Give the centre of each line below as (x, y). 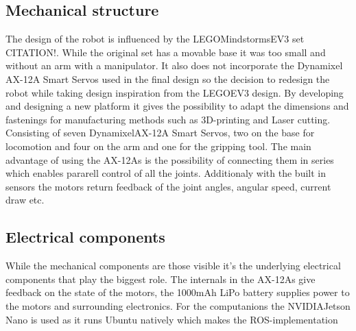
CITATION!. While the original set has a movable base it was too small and (166, 52)
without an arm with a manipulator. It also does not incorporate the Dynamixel (174, 65)
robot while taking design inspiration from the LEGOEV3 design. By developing (175, 92)
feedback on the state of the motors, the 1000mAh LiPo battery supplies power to (178, 292)
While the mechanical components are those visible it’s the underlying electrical (173, 266)
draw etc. (25, 200)
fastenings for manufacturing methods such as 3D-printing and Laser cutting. (168, 119)
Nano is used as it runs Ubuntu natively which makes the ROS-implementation (172, 319)
